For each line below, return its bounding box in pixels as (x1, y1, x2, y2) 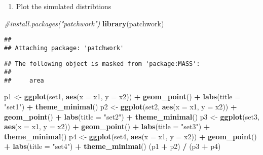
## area (4, 76, 44, 84)
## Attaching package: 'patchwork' (4, 44, 124, 52)
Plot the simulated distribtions (16, 1, 111, 11)
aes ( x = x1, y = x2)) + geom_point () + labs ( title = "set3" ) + (4, 121, 210, 132)
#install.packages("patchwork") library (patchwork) (4, 18, 164, 28)
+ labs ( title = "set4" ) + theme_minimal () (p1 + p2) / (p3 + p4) (4, 141, 221, 151)
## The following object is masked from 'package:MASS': (4, 60, 200, 67)
